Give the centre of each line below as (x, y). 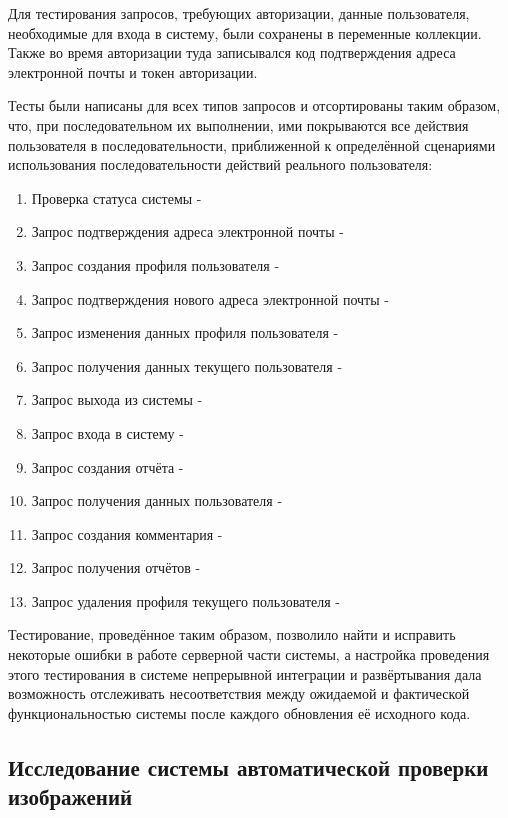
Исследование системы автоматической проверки (248, 766)
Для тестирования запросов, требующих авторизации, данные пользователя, (239, 13)
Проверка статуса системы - (116, 197)
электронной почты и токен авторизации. (133, 71)
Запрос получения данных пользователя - (157, 500)
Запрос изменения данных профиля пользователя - (185, 332)
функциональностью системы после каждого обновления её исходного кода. (239, 712)
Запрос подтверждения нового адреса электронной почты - (210, 298)
